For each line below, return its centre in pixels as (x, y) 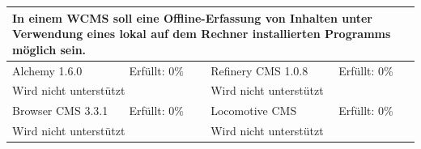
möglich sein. (49, 49)
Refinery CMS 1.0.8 (259, 70)
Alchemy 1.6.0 (47, 70)
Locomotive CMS (254, 111)
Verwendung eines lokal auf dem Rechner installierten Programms (202, 34)
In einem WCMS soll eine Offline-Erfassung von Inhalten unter (193, 17)
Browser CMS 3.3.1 (60, 111)
